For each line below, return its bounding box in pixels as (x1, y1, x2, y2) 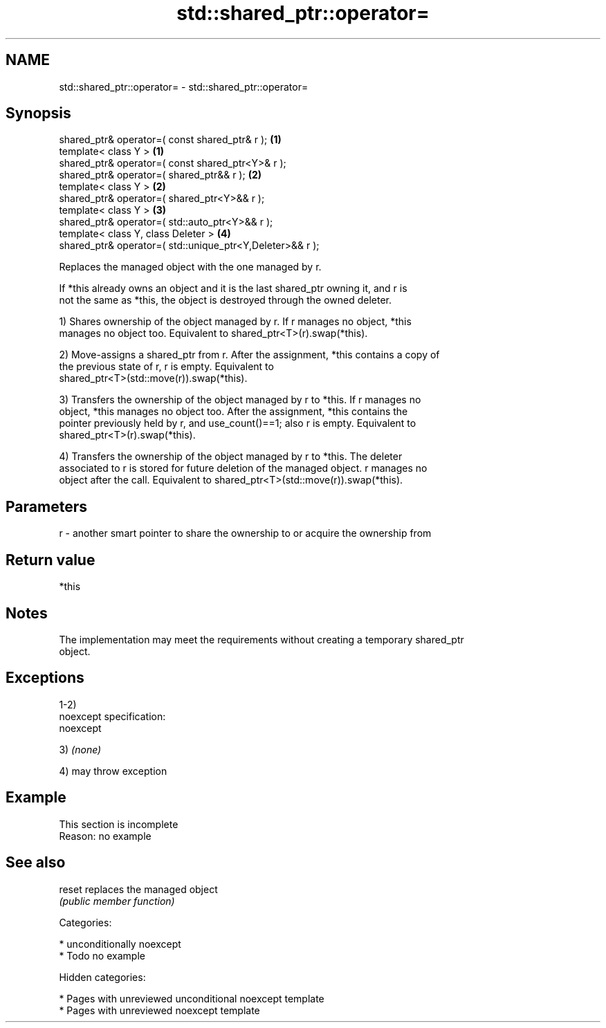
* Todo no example (59, 949, 145, 962)
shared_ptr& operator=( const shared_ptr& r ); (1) (59, 134, 282, 146)
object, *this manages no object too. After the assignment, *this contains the (59, 405, 408, 418)
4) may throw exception (59, 764, 167, 777)
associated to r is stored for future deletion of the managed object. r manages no (59, 462, 428, 475)
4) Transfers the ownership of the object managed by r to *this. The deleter (59, 450, 403, 463)
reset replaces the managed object (59, 883, 218, 895)
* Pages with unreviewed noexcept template (59, 1004, 260, 1016)
